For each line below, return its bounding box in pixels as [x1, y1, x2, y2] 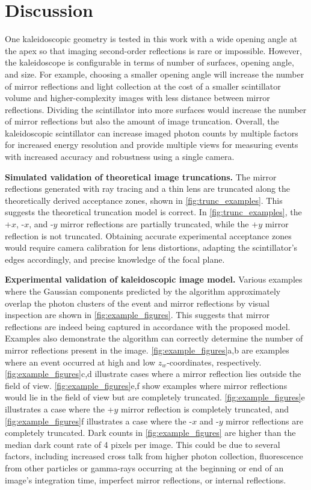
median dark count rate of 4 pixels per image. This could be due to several [5, 438, 280, 450]
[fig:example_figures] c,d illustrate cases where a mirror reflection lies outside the [5, 367, 301, 380]
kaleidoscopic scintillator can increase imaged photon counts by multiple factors [5, 126, 298, 139]
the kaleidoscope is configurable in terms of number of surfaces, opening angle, [5, 56, 294, 69]
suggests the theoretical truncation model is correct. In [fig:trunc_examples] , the [5, 206, 302, 218]
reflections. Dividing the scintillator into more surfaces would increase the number [5, 103, 307, 115]
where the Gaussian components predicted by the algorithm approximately [5, 285, 281, 297]
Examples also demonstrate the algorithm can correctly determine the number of [5, 332, 303, 345]
